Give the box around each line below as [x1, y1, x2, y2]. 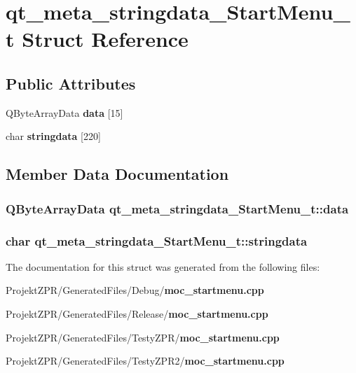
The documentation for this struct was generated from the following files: [6, 259, 320, 274]
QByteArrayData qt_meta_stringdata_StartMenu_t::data [6, 199, 349, 217]
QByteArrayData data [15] [6, 105, 123, 120]
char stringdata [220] [6, 129, 101, 143]
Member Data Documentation [6, 163, 229, 185]
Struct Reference [22, 24, 189, 53]
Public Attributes [6, 72, 136, 94]
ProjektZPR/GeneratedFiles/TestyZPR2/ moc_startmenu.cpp [6, 353, 285, 368]
